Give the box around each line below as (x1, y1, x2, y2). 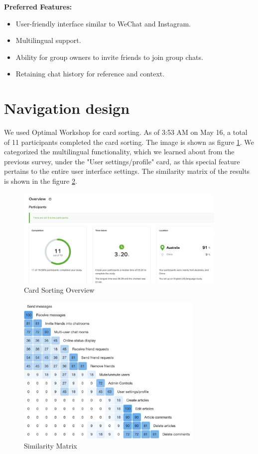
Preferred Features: (4, 1, 72, 11)
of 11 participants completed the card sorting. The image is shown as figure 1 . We (4, 136, 254, 147)
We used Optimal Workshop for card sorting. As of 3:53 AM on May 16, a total (4, 127, 248, 137)
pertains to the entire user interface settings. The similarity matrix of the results (4, 166, 250, 176)
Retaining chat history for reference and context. (15, 68, 165, 79)
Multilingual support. (15, 35, 81, 45)
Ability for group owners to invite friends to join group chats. (15, 51, 203, 62)
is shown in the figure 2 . (4, 176, 77, 186)
